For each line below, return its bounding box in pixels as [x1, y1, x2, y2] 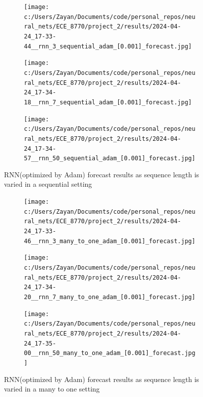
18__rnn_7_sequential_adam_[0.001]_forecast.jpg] [24, 98, 192, 106]
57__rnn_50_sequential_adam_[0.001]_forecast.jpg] [24, 155, 196, 162]
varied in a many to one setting [4, 384, 100, 394]
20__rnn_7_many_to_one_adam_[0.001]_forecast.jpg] [24, 293, 196, 301]
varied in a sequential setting [4, 179, 92, 189]
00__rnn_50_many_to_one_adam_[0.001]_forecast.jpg [24, 350, 196, 357]
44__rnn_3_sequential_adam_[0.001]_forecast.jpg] [24, 42, 192, 50]
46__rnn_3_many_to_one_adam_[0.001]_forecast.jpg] [24, 237, 196, 245]
